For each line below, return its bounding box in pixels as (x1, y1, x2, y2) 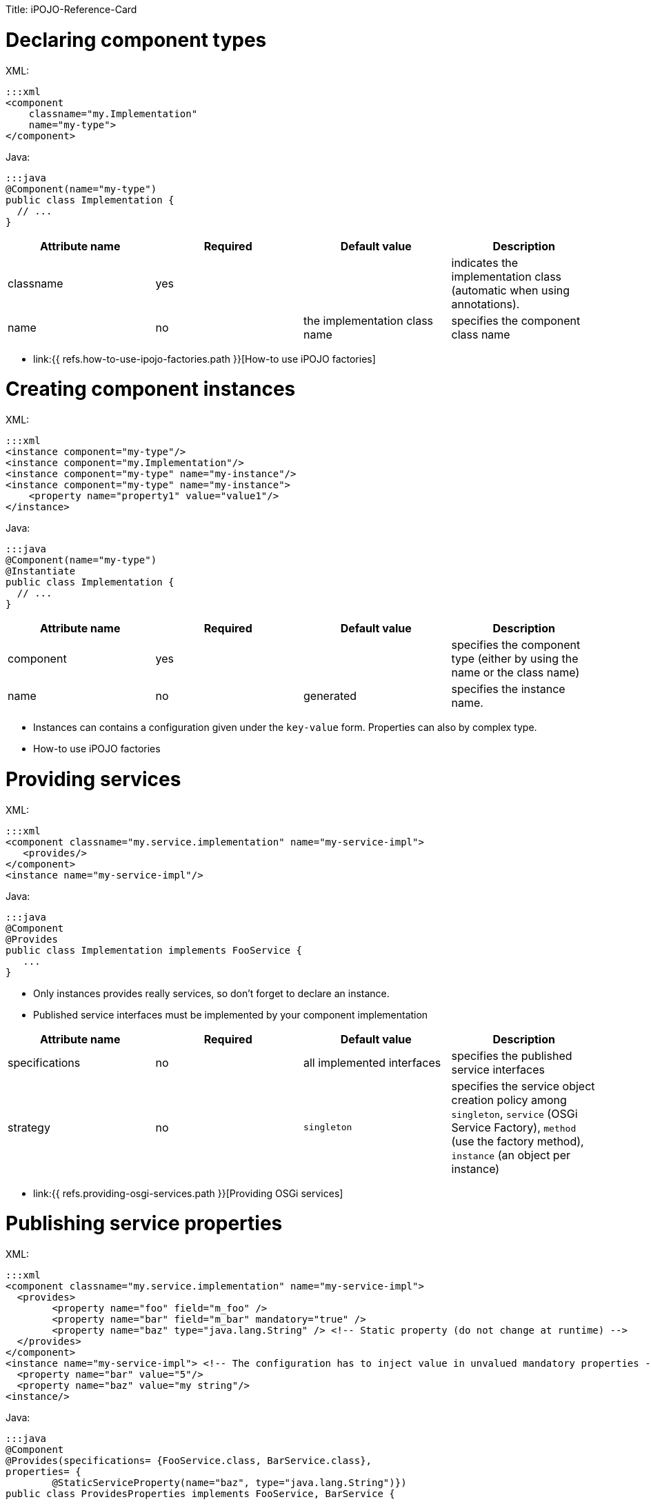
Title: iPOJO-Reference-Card (6, 3, 137, 15)
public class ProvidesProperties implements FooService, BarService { (6, 1488, 395, 1499)
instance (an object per (451, 1147, 571, 1162)
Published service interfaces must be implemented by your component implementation (33, 1008, 428, 1021)
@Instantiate (6, 565, 76, 576)
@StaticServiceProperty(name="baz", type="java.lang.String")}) (52, 1477, 407, 1488)
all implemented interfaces (303, 1055, 441, 1070)
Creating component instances (6, 377, 296, 401)
